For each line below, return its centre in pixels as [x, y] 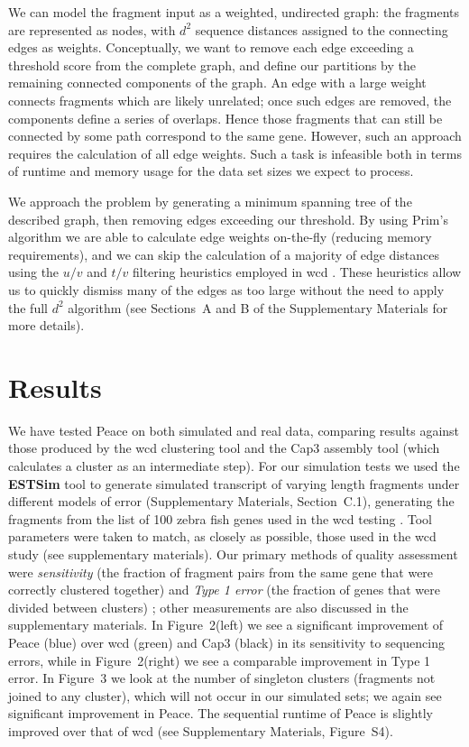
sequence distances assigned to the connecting [322, 29]
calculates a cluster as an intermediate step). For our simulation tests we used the [234, 466]
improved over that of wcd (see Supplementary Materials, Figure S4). [201, 730]
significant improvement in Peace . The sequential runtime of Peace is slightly [221, 713]
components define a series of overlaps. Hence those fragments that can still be [225, 118]
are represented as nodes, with [92, 29]
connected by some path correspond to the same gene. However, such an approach [235, 136]
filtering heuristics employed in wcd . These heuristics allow [297, 272]
